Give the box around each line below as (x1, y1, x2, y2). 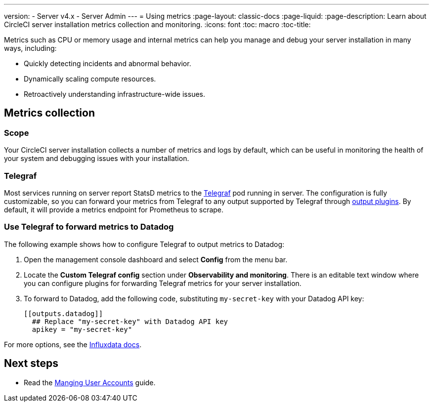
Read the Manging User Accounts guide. (24, 378, 156, 387)
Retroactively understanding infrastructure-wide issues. (24, 90, 205, 98)
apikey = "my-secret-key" (32, 325, 132, 333)
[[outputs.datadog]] (24, 309, 103, 318)
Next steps (4, 357, 58, 370)
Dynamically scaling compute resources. (24, 75, 156, 83)
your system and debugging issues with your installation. (4, 154, 189, 163)
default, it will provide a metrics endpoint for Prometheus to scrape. (4, 205, 224, 214)
